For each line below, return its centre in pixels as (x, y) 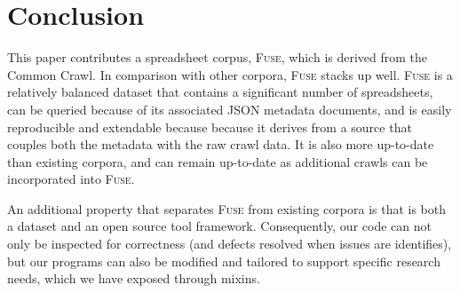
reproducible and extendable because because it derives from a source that (210, 127)
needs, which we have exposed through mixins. (134, 278)
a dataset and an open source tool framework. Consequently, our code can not (219, 226)
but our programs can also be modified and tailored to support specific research (224, 261)
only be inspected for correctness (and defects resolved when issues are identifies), (230, 244)
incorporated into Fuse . (71, 179)
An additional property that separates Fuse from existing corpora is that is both (227, 208)
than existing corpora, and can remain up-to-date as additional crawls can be (218, 161)
